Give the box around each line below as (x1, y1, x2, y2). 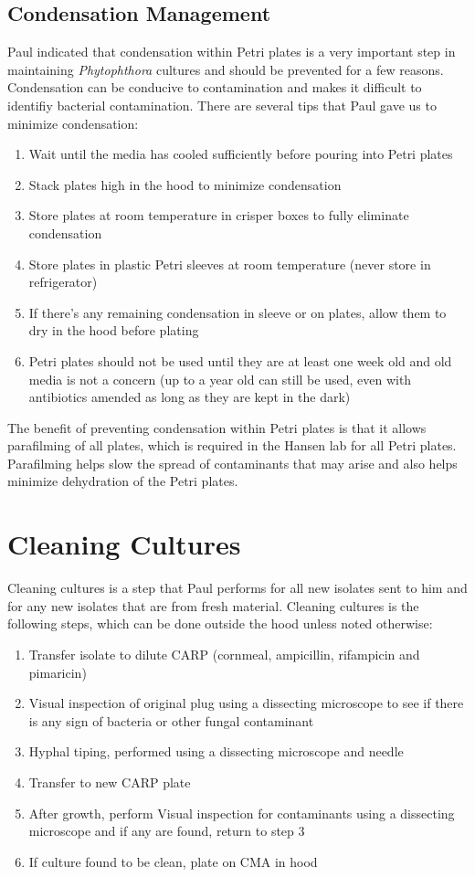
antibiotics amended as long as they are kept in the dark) (28, 387, 351, 407)
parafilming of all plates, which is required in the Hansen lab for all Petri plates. (7, 436, 457, 455)
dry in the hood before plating (28, 321, 199, 340)
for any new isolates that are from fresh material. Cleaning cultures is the (7, 596, 419, 615)
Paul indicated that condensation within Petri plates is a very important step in (7, 42, 456, 61)
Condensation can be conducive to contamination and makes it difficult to (7, 78, 422, 97)
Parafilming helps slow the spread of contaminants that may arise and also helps (7, 453, 458, 472)
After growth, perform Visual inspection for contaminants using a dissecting (28, 803, 455, 822)
